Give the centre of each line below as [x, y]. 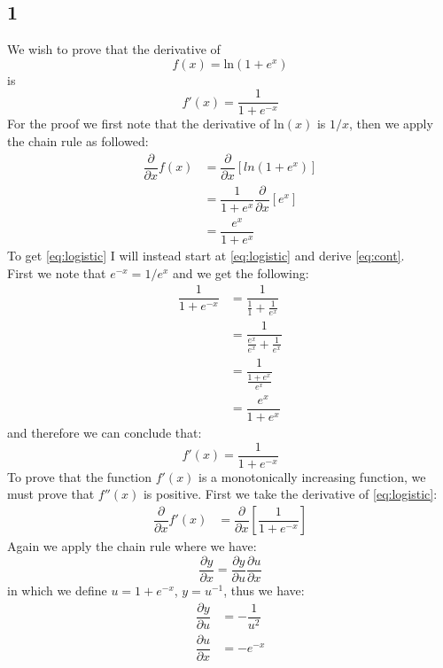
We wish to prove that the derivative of [114, 49]
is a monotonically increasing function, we [312, 476]
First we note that [57, 272]
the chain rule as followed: [78, 141]
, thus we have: [264, 590]
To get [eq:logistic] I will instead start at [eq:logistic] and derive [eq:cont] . [206, 255]
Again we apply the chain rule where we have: [132, 546]
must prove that [51, 494]
